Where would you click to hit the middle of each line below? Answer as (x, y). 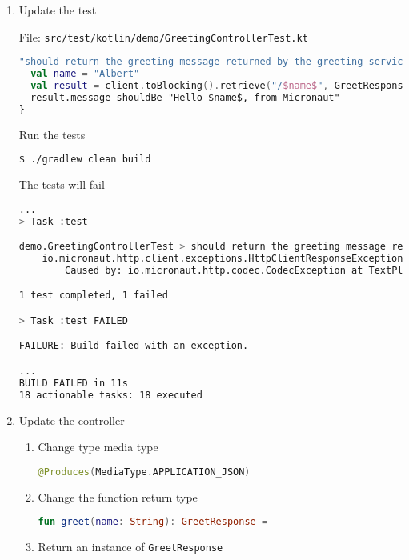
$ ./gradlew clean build (85, 160)
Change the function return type (118, 496)
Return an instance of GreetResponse (130, 547)
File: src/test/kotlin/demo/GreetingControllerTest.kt (163, 36)
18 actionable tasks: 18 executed (110, 395)
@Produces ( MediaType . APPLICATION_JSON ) (144, 472)
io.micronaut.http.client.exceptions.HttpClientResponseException (223, 258)
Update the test (58, 10)
